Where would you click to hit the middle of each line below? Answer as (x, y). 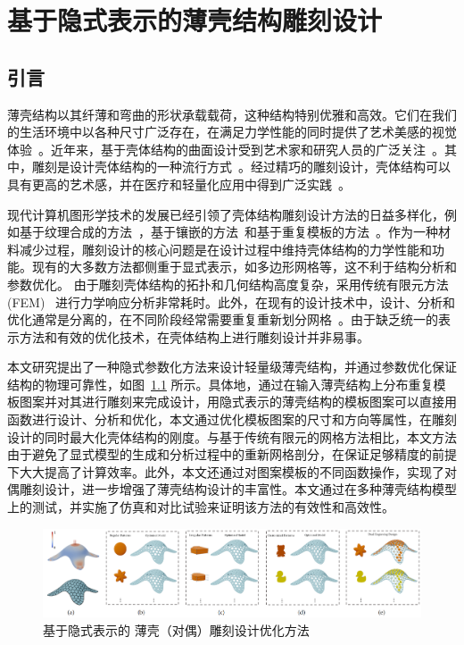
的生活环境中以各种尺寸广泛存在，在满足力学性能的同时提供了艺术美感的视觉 (232, 132)
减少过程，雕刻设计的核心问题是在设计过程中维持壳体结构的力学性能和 (225, 249)
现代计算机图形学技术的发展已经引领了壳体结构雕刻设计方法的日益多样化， (226, 214)
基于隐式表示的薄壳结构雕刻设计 (195, 20)
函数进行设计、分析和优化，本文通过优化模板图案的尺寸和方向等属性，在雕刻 (232, 419)
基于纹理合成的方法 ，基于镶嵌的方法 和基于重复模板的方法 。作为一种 (228, 232)
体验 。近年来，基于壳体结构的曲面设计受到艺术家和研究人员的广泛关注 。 (226, 149)
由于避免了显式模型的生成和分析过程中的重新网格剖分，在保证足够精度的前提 (232, 454)
